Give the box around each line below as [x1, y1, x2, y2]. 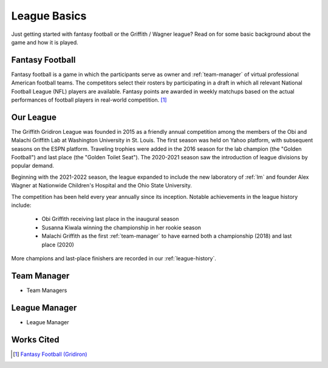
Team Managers [26, 286, 67, 294]
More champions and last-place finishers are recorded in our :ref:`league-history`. [11, 255, 217, 262]
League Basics [11, 9, 87, 23]
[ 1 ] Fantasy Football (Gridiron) [13, 350, 87, 358]
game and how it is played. [11, 38, 78, 46]
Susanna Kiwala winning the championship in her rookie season [41, 224, 202, 231]
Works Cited [11, 335, 60, 345]
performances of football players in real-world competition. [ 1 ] [11, 96, 167, 103]
